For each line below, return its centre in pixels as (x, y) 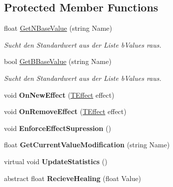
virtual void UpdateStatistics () (56, 161)
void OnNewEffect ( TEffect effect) (59, 94)
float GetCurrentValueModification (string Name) (87, 145)
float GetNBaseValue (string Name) (58, 28)
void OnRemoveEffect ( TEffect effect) (65, 111)
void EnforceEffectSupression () (58, 128)
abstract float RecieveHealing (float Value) (73, 178)
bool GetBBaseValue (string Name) (58, 61)
